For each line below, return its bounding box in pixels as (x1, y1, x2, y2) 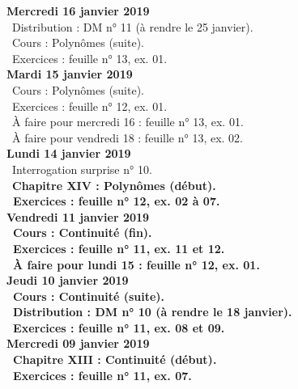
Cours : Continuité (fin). (13, 224, 152, 241)
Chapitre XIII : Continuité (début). (13, 351, 217, 368)
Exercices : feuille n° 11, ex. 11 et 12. (13, 239, 225, 256)
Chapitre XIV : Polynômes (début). (12, 176, 216, 193)
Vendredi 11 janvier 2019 (6, 208, 150, 225)
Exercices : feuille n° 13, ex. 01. (11, 49, 168, 66)
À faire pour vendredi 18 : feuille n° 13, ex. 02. (11, 129, 243, 146)
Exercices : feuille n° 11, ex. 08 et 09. (13, 319, 225, 336)
